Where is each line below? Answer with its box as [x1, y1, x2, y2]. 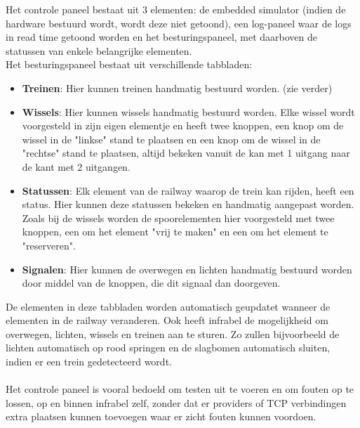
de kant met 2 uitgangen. [22, 159, 131, 174]
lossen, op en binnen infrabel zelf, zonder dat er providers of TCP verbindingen [6, 395, 347, 410]
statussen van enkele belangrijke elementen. [6, 43, 192, 58]
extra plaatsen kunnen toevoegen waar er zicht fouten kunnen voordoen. [6, 409, 316, 424]
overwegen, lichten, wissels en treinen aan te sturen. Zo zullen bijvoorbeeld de [6, 326, 340, 341]
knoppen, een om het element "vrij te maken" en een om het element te [22, 224, 328, 239]
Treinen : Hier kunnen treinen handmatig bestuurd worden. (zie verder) [22, 80, 333, 95]
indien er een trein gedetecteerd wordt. [6, 354, 172, 369]
